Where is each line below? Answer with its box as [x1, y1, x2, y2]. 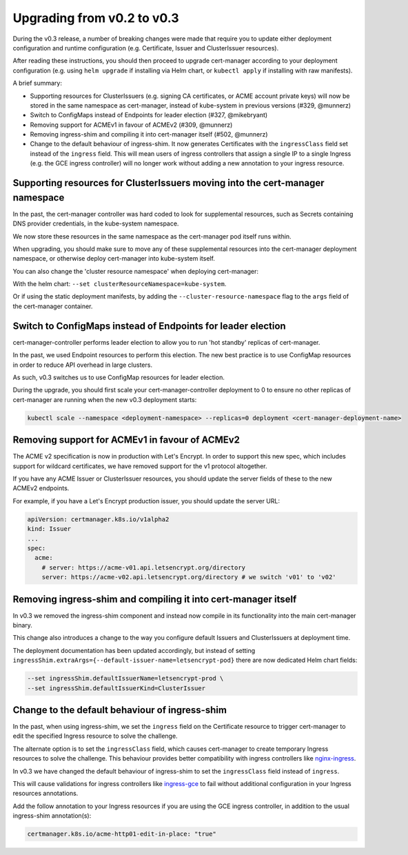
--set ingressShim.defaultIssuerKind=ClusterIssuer [27, 684, 206, 692]
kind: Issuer [27, 525, 72, 533]
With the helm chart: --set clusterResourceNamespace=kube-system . [12, 280, 227, 288]
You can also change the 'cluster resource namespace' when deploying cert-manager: [12, 267, 258, 275]
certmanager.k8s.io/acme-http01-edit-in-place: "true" [27, 830, 216, 838]
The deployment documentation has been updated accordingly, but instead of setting [12, 646, 256, 654]
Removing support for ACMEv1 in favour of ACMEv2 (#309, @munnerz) [30, 121, 233, 129]
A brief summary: [12, 79, 62, 88]
